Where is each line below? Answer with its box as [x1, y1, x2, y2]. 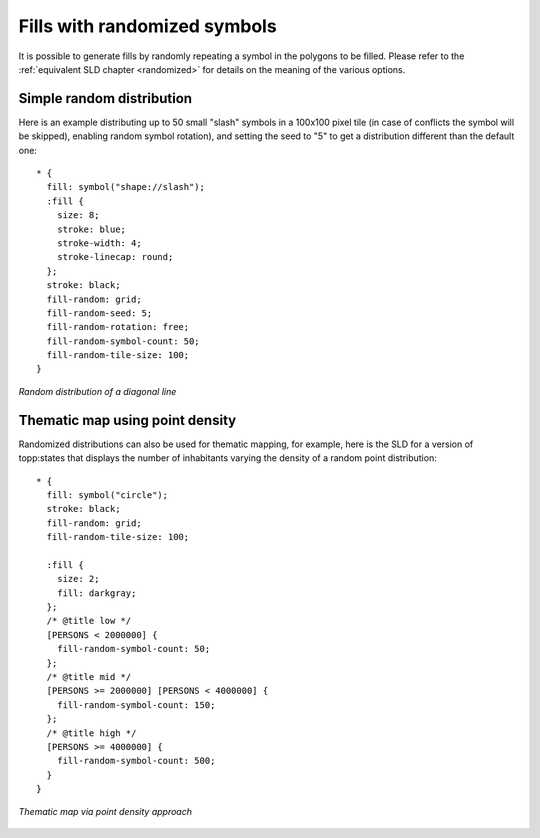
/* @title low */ [46, 615, 132, 627]
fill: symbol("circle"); [46, 489, 169, 500]
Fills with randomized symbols [18, 15, 277, 37]
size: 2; [56, 573, 100, 585]
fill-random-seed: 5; [46, 307, 153, 319]
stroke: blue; [56, 223, 127, 235]
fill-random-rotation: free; [46, 321, 190, 333]
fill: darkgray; [56, 587, 137, 599]
